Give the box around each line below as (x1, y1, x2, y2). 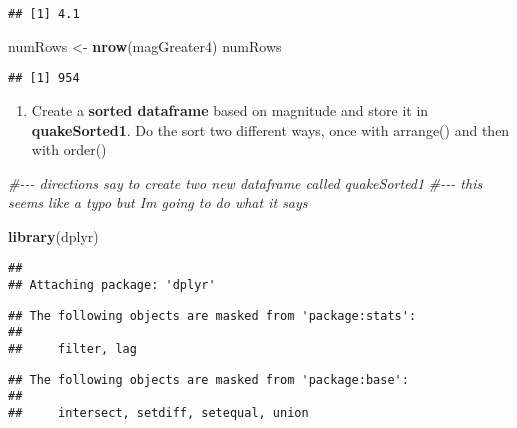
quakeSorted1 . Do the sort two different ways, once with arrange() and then (31, 119, 510, 140)
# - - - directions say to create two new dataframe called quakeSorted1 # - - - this (8, 172, 483, 193)
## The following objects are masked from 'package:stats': (8, 308, 417, 323)
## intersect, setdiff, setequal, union (8, 406, 309, 421)
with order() (31, 139, 107, 160)
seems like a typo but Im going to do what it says (8, 192, 308, 213)
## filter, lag (8, 342, 137, 357)
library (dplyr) (8, 225, 99, 246)
